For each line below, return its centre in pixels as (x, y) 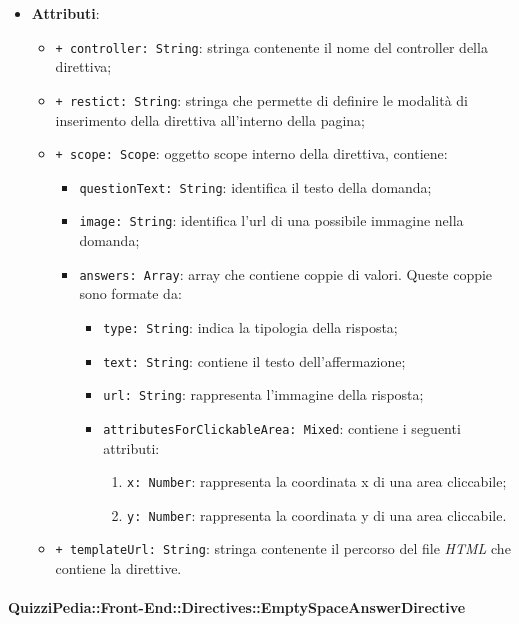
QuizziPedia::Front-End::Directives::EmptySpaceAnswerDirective (237, 607)
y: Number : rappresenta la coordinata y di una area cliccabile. (316, 514)
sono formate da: (130, 293)
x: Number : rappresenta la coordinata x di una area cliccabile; (316, 481)
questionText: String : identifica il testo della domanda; (255, 186)
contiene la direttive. (118, 568)
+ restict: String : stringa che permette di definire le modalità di (261, 99)
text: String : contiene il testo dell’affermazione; (254, 360)
